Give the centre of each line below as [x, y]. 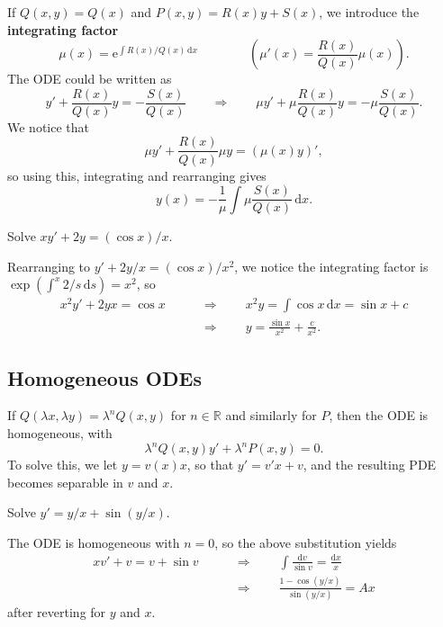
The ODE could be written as [90, 79]
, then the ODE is [379, 415]
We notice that [48, 126]
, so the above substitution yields [306, 542]
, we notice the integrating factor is [331, 266]
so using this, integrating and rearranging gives [137, 175]
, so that [210, 465]
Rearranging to [49, 266]
